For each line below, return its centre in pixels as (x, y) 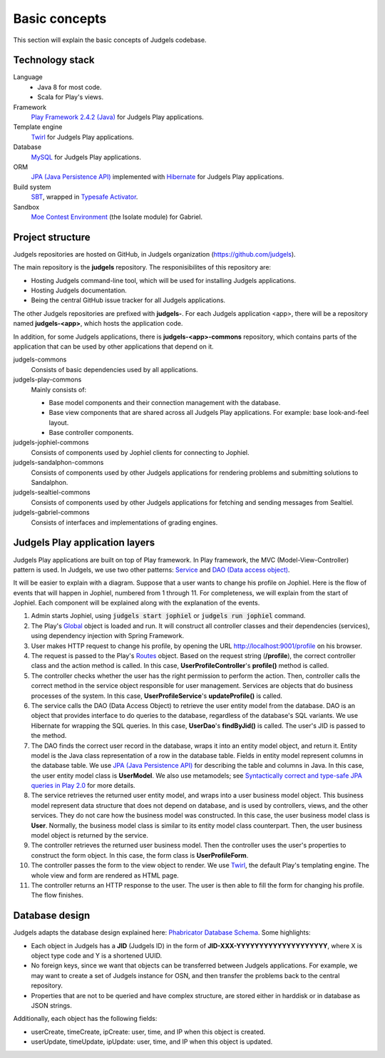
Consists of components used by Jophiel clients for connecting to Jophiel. (140, 452)
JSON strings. (52, 1006)
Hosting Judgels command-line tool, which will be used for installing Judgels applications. (164, 280)
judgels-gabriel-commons (51, 513)
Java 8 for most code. (70, 87)
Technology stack (54, 60)
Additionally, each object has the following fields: (85, 1019)
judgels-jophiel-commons (51, 443)
